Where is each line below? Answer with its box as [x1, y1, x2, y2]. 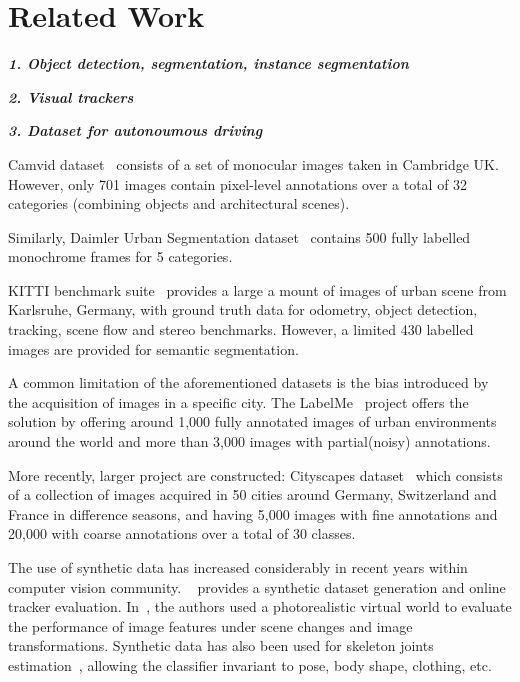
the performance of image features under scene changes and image [8, 615, 413, 636]
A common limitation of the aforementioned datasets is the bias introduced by [8, 372, 489, 393]
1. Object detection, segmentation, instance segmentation [8, 53, 409, 74]
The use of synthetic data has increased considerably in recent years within [8, 557, 468, 577]
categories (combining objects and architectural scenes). [8, 193, 350, 214]
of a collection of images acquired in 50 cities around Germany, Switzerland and [8, 484, 497, 505]
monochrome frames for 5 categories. [8, 246, 233, 267]
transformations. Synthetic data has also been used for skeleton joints [8, 635, 434, 656]
